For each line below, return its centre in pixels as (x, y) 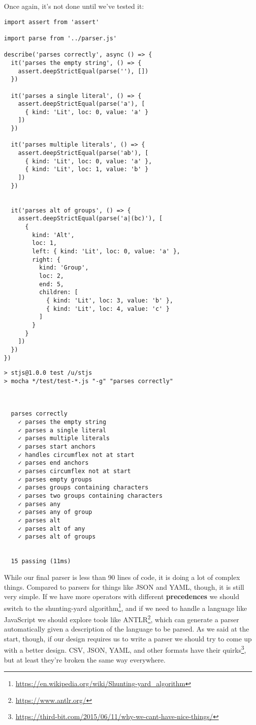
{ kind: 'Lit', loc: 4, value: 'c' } (108, 309)
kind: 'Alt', (53, 235)
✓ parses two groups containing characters (90, 496)
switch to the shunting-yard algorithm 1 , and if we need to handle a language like (126, 607)
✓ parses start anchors (57, 447)
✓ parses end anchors (53, 463)
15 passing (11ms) (41, 561)
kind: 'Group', (64, 268)
